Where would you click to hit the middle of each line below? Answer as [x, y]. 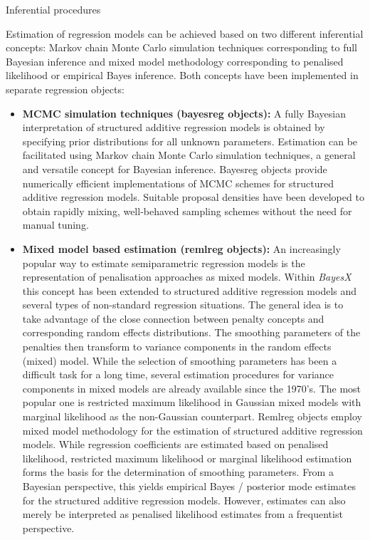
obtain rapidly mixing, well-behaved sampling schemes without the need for [187, 211]
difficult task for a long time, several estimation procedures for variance [178, 374]
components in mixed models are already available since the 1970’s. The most [192, 388]
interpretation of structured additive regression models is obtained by [174, 127]
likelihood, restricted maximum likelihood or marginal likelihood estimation [187, 458]
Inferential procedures [53, 9]
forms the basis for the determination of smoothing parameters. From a [178, 472]
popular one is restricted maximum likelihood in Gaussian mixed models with [192, 402]
